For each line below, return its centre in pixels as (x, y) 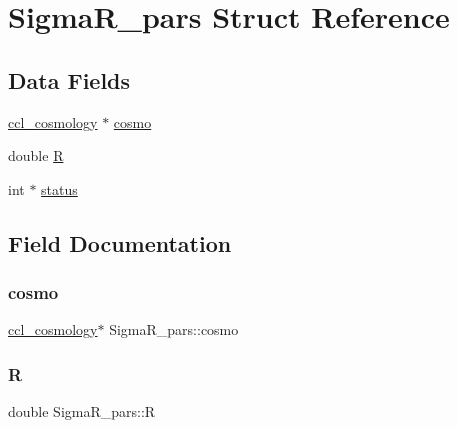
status (59, 188)
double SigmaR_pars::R (82, 411)
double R (36, 155)
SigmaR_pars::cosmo (174, 329)
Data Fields (69, 79)
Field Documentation (120, 242)
